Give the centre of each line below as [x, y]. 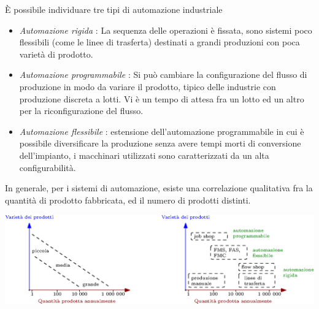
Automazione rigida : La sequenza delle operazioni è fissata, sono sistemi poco [166, 30]
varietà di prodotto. [56, 54]
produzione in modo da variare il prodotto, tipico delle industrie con [148, 86]
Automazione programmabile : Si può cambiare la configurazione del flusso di [163, 74]
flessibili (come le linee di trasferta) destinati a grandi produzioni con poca [159, 42]
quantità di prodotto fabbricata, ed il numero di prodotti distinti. [128, 200]
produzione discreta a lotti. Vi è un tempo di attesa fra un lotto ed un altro [162, 98]
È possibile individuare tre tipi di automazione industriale [114, 9]
